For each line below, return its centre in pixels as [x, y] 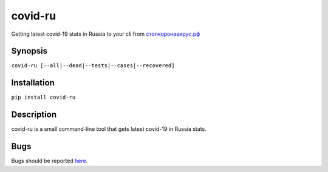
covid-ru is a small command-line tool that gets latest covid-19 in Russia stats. [109, 129]
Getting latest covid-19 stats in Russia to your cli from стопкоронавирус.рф [106, 34]
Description [34, 115]
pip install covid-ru [43, 98]
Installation [33, 83]
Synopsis [29, 51]
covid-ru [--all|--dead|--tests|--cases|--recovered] [93, 66]
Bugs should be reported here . [50, 161]
